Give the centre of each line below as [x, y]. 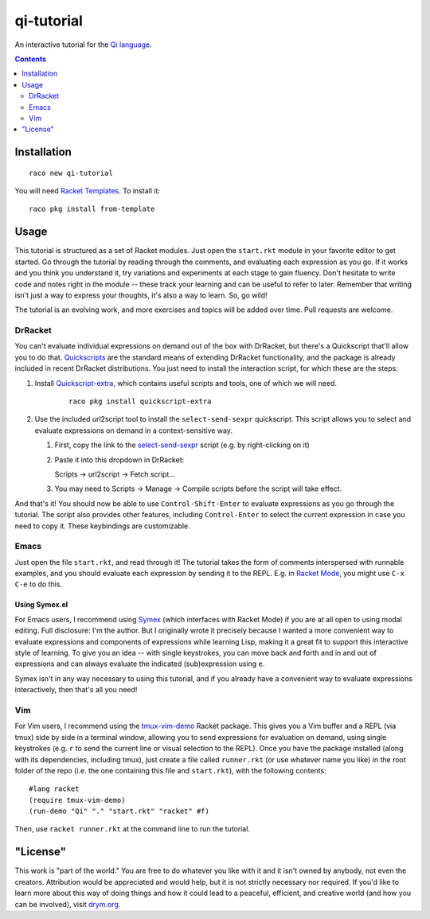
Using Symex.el [41, 605]
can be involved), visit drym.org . [68, 904]
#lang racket [54, 789]
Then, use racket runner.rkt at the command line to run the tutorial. [133, 829]
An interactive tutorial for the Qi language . [84, 45]
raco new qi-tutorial [71, 173]
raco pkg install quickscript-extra [140, 401]
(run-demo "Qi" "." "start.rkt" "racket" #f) [119, 811]
